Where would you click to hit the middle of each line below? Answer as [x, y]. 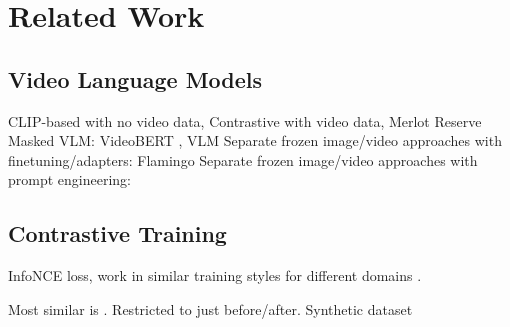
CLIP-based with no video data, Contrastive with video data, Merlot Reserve [245, 120]
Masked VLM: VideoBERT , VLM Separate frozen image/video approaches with [255, 140]
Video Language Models [135, 78]
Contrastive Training [117, 233]
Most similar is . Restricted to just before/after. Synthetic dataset [210, 308]
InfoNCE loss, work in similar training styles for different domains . [215, 275]
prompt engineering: [69, 179]
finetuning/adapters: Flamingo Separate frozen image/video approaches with [243, 159]
